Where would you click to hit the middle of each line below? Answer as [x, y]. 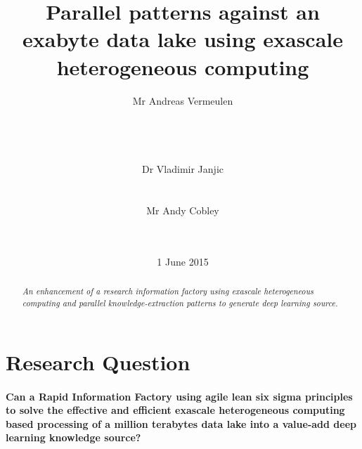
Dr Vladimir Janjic [183, 169]
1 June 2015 [183, 262]
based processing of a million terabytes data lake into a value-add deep [181, 423]
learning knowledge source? [73, 437]
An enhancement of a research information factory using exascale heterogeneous [168, 291]
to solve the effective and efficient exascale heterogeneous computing [175, 410]
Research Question [98, 362]
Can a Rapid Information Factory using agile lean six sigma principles [179, 396]
